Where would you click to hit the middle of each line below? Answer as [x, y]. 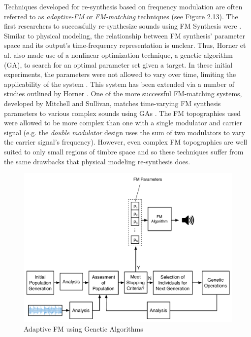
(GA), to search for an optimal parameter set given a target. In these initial [118, 64]
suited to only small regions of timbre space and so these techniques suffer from [124, 151]
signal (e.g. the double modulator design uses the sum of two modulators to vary [125, 132]
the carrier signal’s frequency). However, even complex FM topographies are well [126, 142]
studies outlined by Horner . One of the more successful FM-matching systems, [123, 94]
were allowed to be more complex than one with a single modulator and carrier [123, 123]
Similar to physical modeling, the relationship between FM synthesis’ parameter [125, 35]
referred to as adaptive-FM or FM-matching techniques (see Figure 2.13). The [121, 16]
